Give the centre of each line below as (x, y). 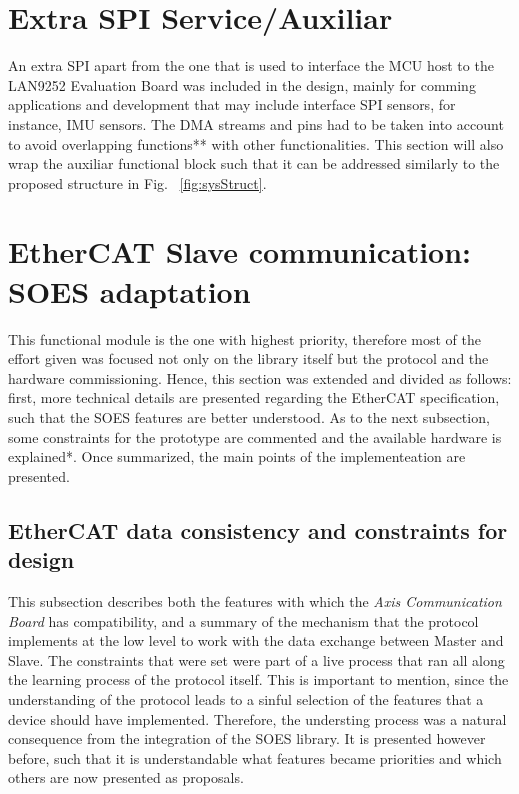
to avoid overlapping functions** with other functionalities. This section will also (256, 143)
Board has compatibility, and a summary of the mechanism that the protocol (243, 620)
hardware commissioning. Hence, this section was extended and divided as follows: (260, 377)
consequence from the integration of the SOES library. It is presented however (247, 738)
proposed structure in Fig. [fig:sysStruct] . (137, 182)
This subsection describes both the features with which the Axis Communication (255, 600)
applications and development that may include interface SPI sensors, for (232, 104)
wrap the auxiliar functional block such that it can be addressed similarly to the (254, 163)
